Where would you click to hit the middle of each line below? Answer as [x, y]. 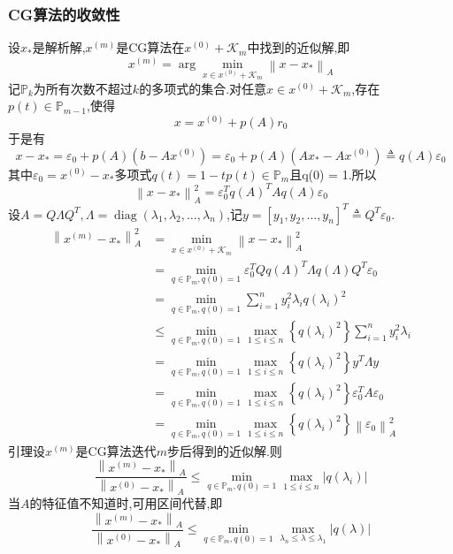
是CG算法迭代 [116, 450]
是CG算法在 [150, 47]
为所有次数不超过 [83, 88]
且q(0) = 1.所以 [333, 174]
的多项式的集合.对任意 [203, 88]
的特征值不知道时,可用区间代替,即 [126, 503]
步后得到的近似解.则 [224, 450]
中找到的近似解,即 [299, 47]
